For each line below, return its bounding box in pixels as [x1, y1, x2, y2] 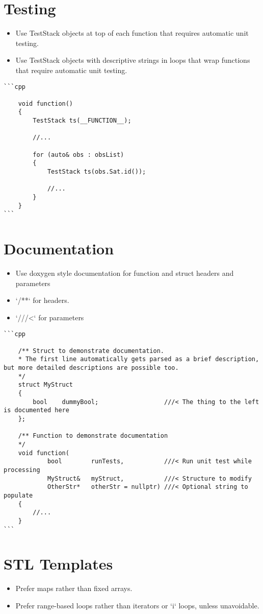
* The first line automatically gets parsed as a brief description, [18, 356, 259, 363]
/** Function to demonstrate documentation [18, 432, 168, 440]
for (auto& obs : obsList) [33, 151, 124, 158]
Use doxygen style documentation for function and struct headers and [15, 268, 234, 278]
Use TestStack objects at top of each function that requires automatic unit [15, 28, 249, 38]
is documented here [4, 407, 69, 414]
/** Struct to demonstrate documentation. [18, 347, 164, 355]
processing [4, 466, 40, 474]
